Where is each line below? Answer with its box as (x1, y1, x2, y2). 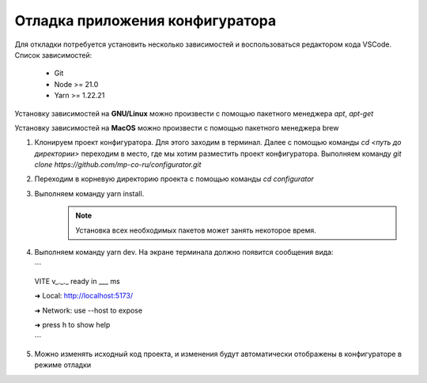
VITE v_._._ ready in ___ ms (34, 276, 120, 286)
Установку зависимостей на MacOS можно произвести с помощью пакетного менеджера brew (14, 123, 339, 132)
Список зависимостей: (14, 50, 93, 59)
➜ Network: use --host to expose (34, 305, 142, 315)
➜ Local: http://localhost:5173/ (34, 291, 134, 301)
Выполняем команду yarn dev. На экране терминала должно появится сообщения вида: (34, 248, 334, 257)
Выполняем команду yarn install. (34, 188, 145, 198)
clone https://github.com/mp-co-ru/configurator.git (34, 160, 202, 169)
